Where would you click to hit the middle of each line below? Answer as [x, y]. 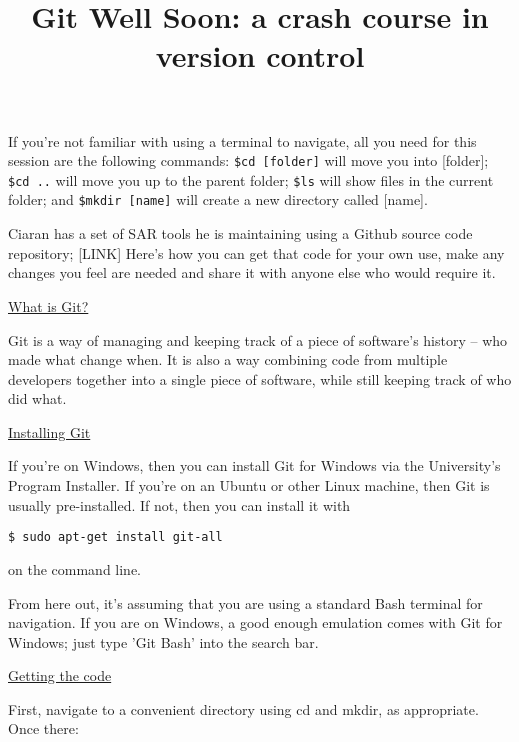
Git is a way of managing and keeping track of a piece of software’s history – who [258, 339]
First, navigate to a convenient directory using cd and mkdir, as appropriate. [243, 708]
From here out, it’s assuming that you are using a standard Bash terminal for [245, 602]
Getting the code [60, 675]
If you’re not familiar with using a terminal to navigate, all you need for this [242, 140]
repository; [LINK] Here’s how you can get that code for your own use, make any [256, 252]
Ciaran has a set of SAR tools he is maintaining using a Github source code [240, 233]
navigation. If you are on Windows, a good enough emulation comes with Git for [255, 622]
